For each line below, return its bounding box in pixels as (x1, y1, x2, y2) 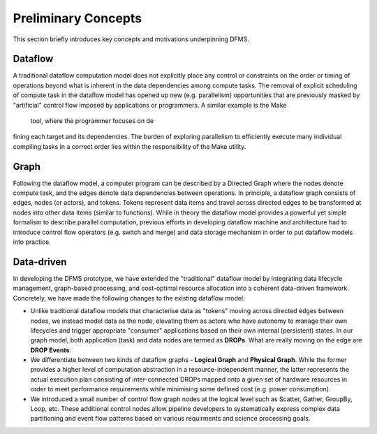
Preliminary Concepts (13, 10, 142, 26)
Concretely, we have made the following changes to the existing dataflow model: (13, 294, 245, 302)
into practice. (13, 238, 52, 246)
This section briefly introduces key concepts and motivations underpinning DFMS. (13, 35, 249, 43)
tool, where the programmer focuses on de (30, 117, 154, 125)
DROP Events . (30, 346, 72, 354)
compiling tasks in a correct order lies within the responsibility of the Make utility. (13, 142, 246, 150)
